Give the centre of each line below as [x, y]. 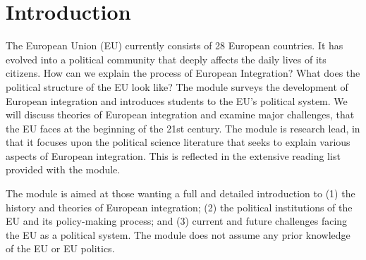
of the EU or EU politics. [60, 248]
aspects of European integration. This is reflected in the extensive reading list [173, 155]
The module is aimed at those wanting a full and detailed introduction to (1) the [181, 193]
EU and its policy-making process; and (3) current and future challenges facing [177, 221]
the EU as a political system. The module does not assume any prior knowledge [178, 234]
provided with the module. [63, 169]
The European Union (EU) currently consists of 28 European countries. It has [175, 45]
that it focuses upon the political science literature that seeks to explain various [178, 142]
